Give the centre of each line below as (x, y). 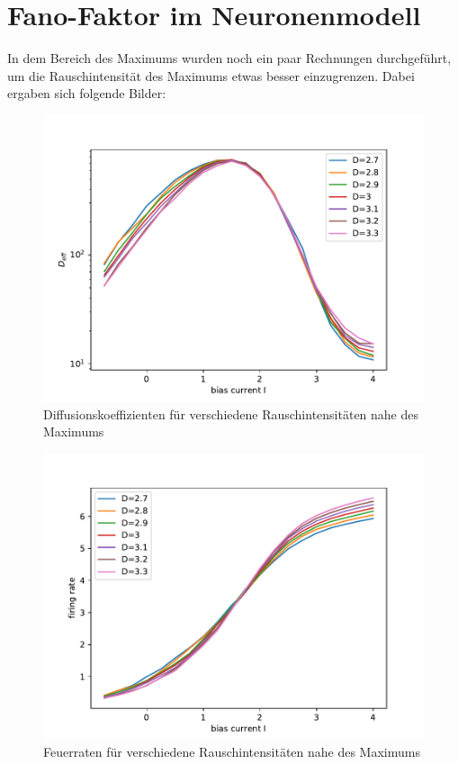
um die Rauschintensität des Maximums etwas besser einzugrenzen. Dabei (211, 75)
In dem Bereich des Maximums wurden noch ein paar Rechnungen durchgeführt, (229, 58)
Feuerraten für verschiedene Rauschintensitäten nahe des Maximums (232, 752)
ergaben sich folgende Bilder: (87, 93)
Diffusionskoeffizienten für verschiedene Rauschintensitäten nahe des (231, 413)
